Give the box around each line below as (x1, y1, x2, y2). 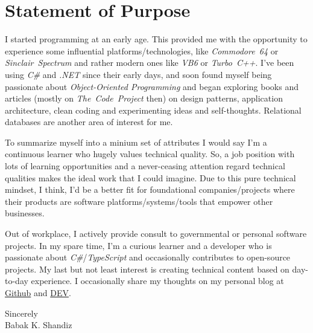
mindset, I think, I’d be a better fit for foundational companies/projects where (5, 183, 295, 196)
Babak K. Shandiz (5, 318, 72, 331)
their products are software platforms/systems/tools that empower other (5, 195, 273, 207)
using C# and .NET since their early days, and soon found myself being (5, 68, 272, 80)
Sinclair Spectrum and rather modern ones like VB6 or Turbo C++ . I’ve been (5, 56, 294, 69)
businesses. (5, 207, 45, 219)
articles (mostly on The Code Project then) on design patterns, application (5, 92, 283, 105)
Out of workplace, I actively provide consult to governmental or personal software (5, 227, 307, 240)
